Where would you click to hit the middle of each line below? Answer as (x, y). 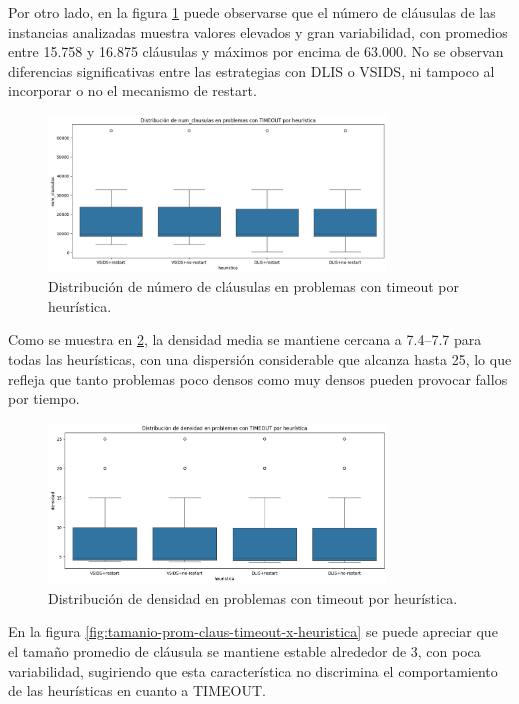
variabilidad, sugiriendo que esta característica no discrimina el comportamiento (253, 670)
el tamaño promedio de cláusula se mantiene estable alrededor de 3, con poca (244, 651)
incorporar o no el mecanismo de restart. (132, 90)
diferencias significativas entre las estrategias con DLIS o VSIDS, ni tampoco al (251, 70)
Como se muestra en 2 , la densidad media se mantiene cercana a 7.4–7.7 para (245, 339)
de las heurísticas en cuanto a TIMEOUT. (137, 690)
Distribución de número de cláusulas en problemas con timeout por (253, 286)
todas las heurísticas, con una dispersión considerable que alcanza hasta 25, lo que (260, 359)
